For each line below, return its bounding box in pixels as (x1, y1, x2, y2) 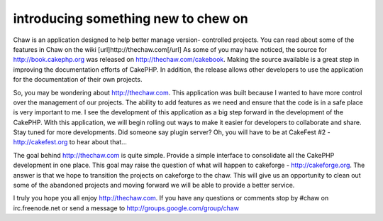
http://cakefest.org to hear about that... (13, 138, 128, 146)
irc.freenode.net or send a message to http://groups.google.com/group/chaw (13, 203, 239, 212)
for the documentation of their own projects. (13, 75, 143, 84)
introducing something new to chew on (13, 11, 248, 26)
